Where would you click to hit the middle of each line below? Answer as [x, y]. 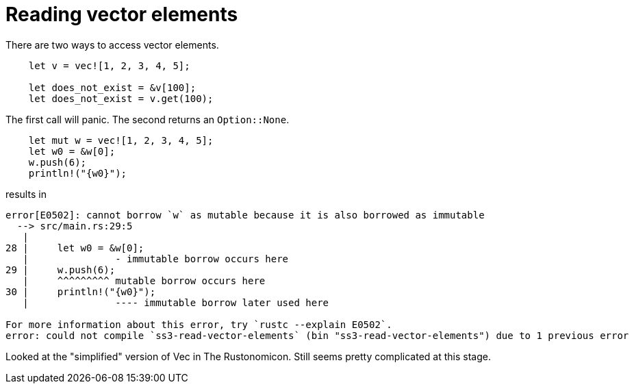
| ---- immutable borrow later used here [176, 302]
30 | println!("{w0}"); [81, 291]
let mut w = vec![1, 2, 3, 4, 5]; [121, 140]
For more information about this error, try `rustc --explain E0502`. [199, 324]
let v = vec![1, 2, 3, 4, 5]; [109, 65]
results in [26, 194]
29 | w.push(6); [61, 269]
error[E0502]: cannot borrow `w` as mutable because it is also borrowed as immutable [245, 215]
